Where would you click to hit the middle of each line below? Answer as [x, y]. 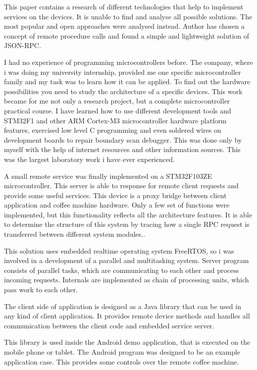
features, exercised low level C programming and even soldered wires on [113, 130]
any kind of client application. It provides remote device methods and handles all [127, 316]
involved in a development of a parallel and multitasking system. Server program [127, 260]
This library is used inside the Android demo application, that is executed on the [127, 342]
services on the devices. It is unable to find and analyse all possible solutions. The [128, 16]
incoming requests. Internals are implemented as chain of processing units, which [127, 280]
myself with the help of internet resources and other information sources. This [122, 149]
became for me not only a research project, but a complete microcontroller [117, 101]
